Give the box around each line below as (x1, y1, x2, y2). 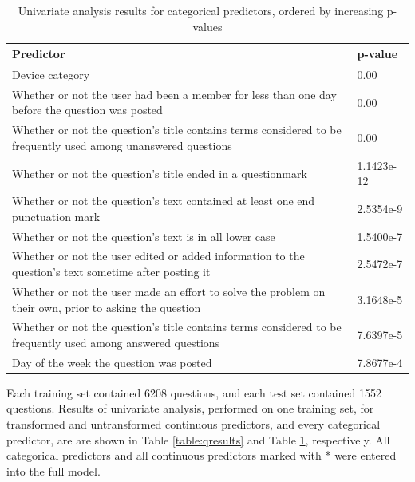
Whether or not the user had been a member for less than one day (12, 85, 337, 102)
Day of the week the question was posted (12, 354, 212, 370)
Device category (12, 66, 90, 83)
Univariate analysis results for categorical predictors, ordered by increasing (18, 2, 384, 18)
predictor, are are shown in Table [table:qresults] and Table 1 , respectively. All (6, 431, 390, 448)
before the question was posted (12, 101, 163, 118)
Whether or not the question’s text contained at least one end (12, 192, 315, 209)
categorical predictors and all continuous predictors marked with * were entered (6, 447, 397, 464)
